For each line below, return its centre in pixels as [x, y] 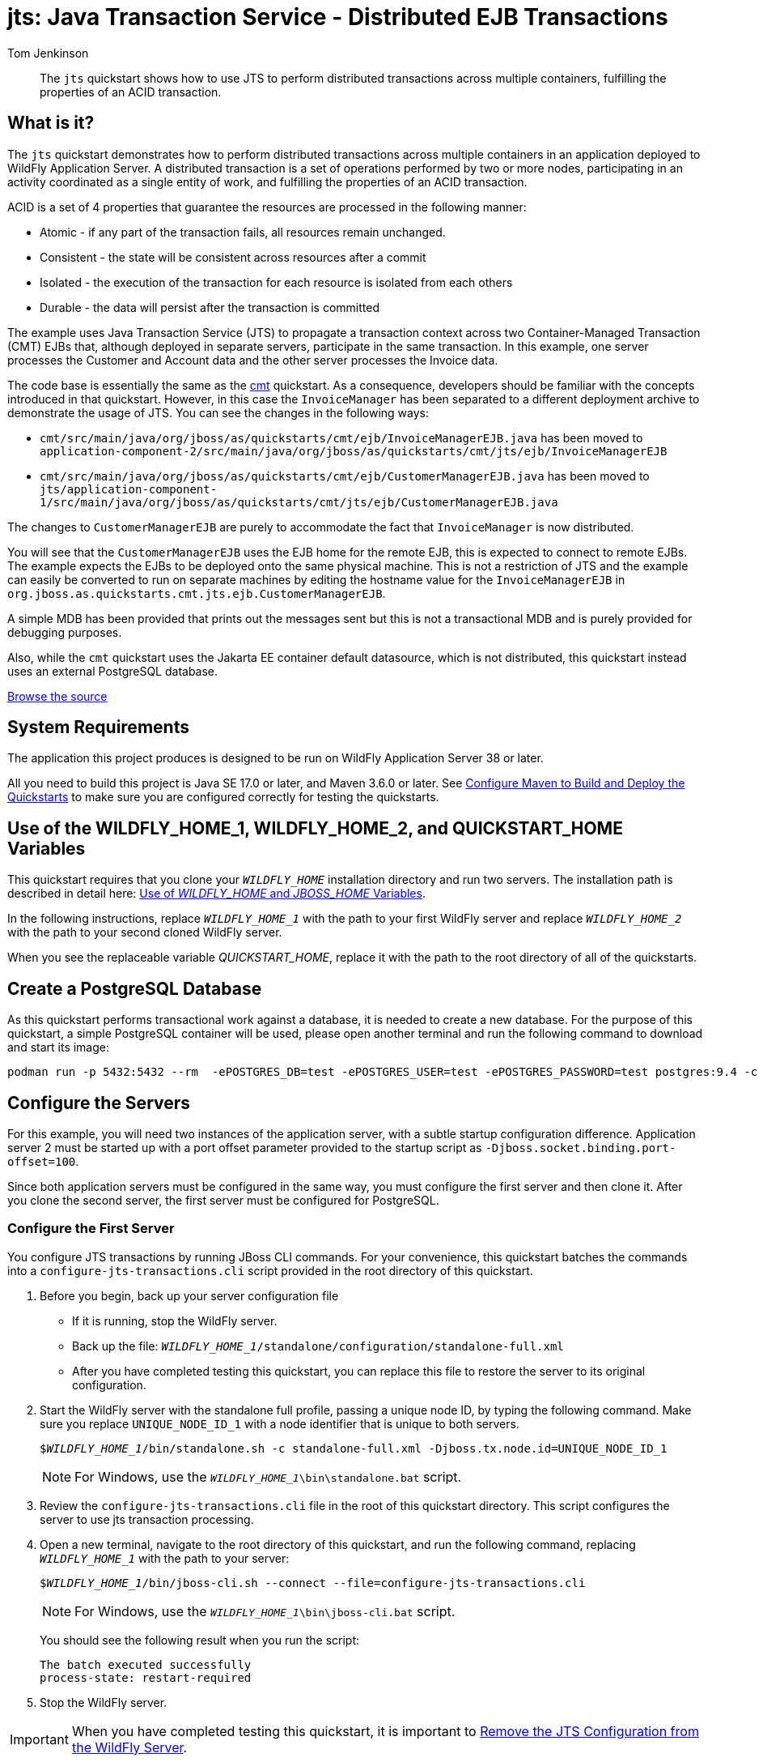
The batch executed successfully [146, 1664]
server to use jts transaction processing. [147, 1519]
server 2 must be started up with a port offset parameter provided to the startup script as [245, 1147]
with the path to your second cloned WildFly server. [145, 932]
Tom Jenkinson [48, 53]
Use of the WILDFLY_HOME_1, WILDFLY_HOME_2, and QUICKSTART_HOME [315, 828]
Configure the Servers [99, 1103]
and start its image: [59, 1047]
